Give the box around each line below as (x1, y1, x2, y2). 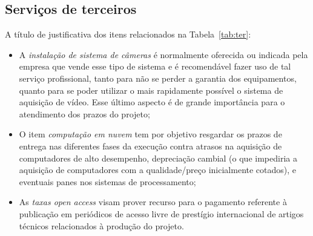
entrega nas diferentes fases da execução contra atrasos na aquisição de (19, 139, 282, 152)
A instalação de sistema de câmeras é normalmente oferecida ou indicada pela (19, 48, 308, 61)
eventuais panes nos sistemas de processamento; (19, 175, 196, 188)
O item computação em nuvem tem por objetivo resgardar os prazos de (19, 128, 282, 140)
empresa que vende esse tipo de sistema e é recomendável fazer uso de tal (19, 60, 291, 73)
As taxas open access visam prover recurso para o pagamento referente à (19, 195, 287, 208)
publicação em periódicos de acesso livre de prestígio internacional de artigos (19, 207, 304, 220)
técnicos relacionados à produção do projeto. (19, 219, 184, 232)
